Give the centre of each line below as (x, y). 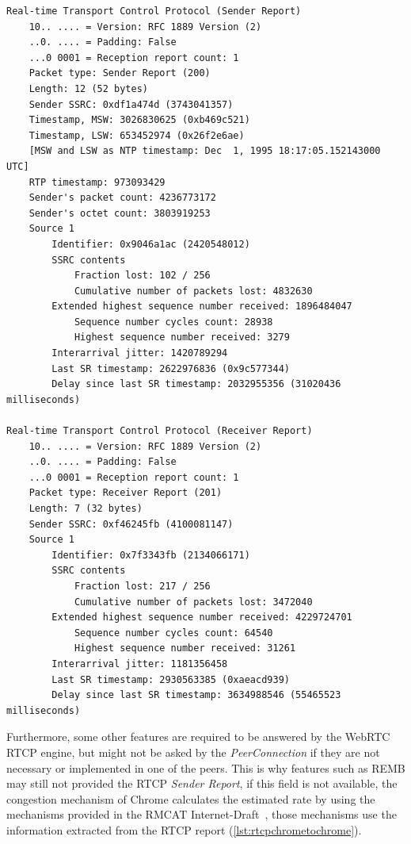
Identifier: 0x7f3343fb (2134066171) (151, 555)
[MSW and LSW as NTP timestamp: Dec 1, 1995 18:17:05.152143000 (205, 151)
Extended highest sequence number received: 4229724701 (202, 618)
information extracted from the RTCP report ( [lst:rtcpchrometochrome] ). (184, 829)
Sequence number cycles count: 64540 (173, 633)
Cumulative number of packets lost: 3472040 (193, 602)
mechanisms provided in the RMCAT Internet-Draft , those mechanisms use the (202, 814)
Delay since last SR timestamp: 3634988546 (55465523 (196, 695)
